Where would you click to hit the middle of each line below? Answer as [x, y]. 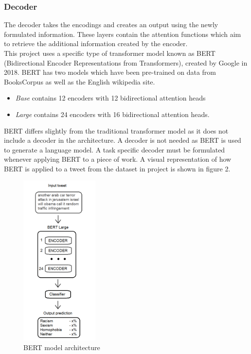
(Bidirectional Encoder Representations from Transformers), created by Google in [126, 62]
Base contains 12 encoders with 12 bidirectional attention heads [110, 98]
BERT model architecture [62, 347]
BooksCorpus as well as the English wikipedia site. [80, 81]
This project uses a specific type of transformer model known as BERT [110, 53]
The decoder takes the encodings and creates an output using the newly [111, 25]
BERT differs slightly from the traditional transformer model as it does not [116, 130]
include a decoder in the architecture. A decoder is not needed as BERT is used [123, 140]
